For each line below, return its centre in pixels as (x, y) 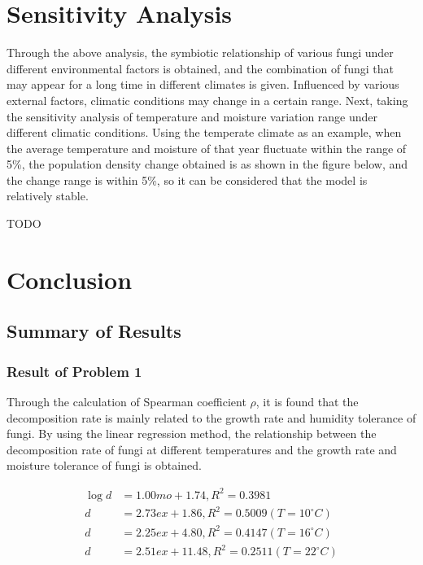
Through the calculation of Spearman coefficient (126, 402)
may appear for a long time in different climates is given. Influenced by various (203, 84)
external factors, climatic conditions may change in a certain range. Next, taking (207, 100)
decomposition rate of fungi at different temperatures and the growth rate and (202, 449)
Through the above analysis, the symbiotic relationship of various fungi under (200, 53)
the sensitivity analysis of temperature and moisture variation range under (192, 116)
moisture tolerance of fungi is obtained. (104, 465)
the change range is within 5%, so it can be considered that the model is (187, 180)
